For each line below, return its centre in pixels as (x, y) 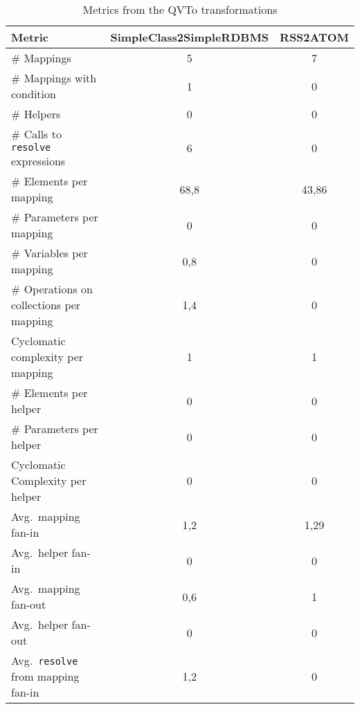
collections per (46, 305)
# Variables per (49, 253)
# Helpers (36, 114)
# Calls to (36, 134)
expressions (38, 161)
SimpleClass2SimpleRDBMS (190, 37)
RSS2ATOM (314, 37)
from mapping (45, 676)
